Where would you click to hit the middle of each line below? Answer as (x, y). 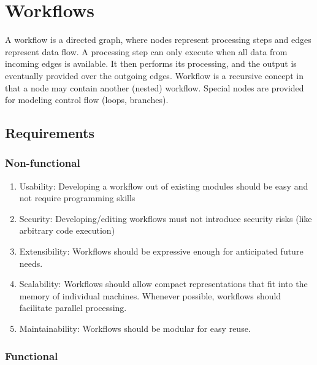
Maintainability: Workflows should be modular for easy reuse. (135, 328)
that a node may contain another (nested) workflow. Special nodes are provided (155, 87)
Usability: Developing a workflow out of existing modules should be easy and (164, 186)
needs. (31, 263)
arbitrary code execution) (67, 230)
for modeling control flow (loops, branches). (87, 100)
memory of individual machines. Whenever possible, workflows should (150, 295)
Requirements (50, 133)
